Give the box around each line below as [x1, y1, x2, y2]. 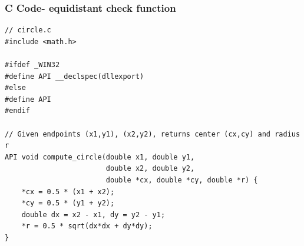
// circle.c [5, 26, 51, 35]
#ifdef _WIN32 [5, 61, 60, 69]
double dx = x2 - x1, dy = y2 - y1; [21, 210, 166, 219]
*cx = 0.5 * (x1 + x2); [21, 187, 115, 196]
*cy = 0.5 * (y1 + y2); [21, 199, 115, 208]
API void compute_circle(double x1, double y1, [5, 152, 195, 161]
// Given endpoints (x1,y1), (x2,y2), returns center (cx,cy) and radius [5, 129, 300, 138]
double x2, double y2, [105, 164, 195, 173]
